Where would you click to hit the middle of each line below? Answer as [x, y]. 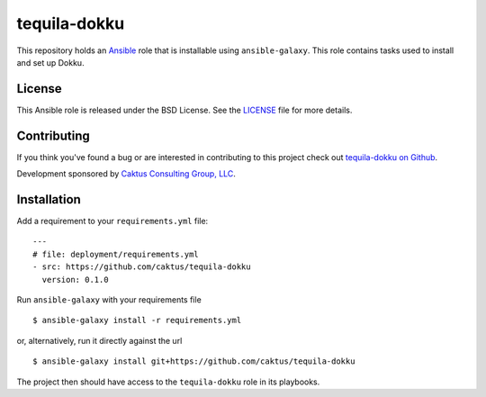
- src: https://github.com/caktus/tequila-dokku [142, 267]
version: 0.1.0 [75, 280]
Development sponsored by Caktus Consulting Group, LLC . [126, 174]
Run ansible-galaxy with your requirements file [109, 300]
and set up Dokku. [50, 62]
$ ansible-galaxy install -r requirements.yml [137, 320]
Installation [49, 199]
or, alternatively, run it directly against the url [99, 340]
